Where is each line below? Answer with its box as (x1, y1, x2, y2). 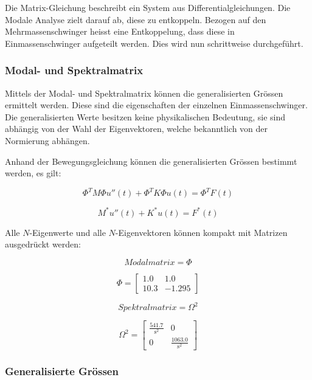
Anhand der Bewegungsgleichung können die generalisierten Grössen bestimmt (5, 154, 297, 167)
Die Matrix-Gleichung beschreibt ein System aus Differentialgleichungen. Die (5, 1, 291, 13)
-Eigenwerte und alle (29, 226, 106, 238)
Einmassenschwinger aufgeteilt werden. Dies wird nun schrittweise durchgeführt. (5, 36, 303, 49)
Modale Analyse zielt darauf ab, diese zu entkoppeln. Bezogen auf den (5, 13, 266, 26)
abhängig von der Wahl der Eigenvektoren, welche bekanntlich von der (5, 122, 268, 135)
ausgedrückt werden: (5, 238, 81, 250)
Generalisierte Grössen (5, 363, 119, 378)
